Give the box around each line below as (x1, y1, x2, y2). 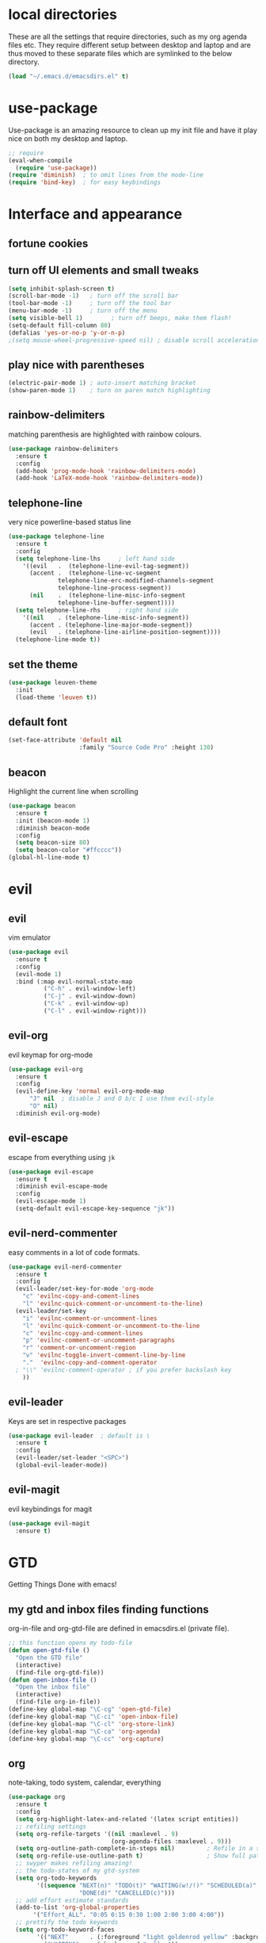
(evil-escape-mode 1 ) (15, 1197, 87, 1205)
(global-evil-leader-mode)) (15, 1461, 108, 1469)
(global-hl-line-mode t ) (8, 853, 90, 861)
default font (8, 716, 68, 729)
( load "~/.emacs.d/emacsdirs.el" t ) (8, 72, 129, 80)
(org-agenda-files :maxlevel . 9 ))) (110, 1837, 232, 1846)
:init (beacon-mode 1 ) (15, 816, 90, 825)
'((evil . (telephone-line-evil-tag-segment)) (22, 562, 190, 570)
